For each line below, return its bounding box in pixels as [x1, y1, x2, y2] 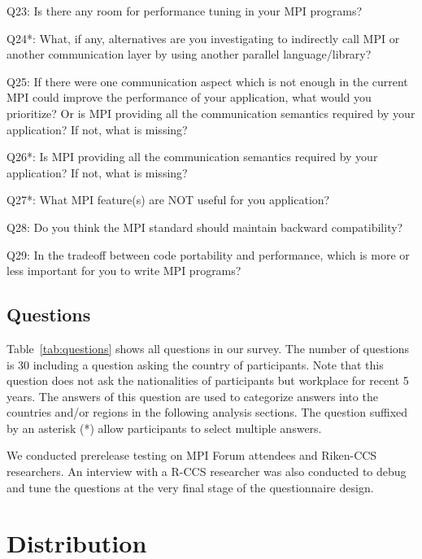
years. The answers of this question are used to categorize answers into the [7, 387, 378, 404]
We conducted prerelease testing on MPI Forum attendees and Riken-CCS [7, 447, 377, 464]
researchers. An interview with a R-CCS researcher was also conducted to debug [7, 463, 407, 480]
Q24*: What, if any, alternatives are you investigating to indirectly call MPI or [7, 29, 400, 46]
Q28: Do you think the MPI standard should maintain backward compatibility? [7, 218, 403, 235]
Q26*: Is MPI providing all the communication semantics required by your [7, 148, 378, 165]
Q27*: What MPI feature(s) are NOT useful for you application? [7, 191, 330, 208]
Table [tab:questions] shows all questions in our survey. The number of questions [7, 339, 410, 356]
